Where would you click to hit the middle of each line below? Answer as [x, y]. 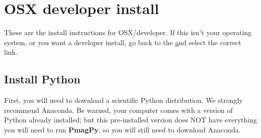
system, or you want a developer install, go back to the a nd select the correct [123, 42]
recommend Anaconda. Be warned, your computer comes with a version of [118, 110]
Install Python [42, 79]
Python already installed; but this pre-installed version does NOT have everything [130, 120]
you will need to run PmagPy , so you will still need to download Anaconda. [122, 129]
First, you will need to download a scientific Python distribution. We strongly [123, 100]
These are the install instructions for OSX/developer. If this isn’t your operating [128, 32]
